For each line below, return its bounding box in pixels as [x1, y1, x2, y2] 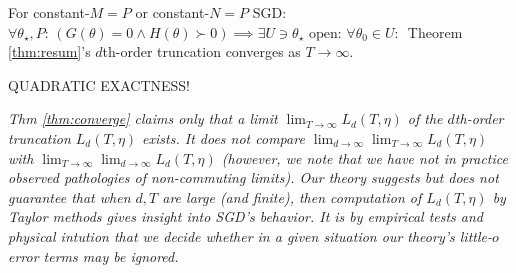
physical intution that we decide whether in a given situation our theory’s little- [8, 225, 492, 246]
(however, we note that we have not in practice [221, 147, 508, 168]
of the [407, 108, 443, 129]
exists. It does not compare [142, 127, 305, 148]
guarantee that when [8, 186, 131, 207]
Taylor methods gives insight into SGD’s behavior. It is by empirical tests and [8, 206, 484, 227]
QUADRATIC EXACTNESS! [8, 74, 191, 95]
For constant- [8, 2, 90, 22]
